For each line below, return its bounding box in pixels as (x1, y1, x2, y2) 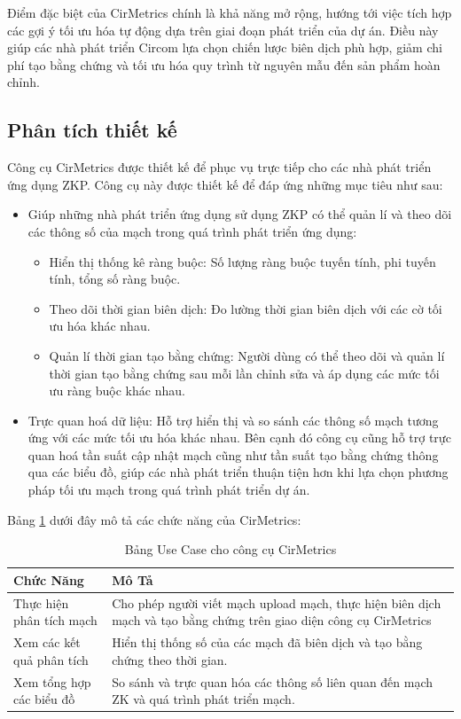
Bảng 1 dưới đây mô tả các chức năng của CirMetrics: (7, 510, 301, 528)
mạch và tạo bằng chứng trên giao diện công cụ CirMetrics (112, 611, 432, 629)
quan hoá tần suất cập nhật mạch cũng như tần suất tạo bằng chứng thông (27, 445, 439, 464)
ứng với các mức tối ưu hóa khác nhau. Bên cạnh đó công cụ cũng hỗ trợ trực (27, 428, 451, 447)
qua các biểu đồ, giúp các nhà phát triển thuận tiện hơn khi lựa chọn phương (27, 463, 449, 481)
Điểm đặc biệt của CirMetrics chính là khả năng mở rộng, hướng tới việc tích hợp (7, 4, 452, 21)
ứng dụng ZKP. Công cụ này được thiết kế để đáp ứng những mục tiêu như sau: (7, 175, 443, 193)
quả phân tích (13, 650, 89, 668)
